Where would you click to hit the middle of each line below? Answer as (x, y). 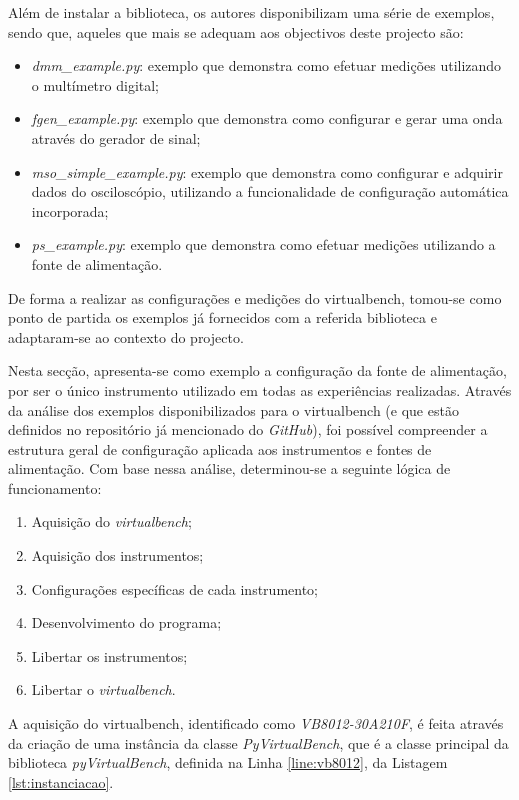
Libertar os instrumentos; (109, 655)
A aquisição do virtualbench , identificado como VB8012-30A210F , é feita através (256, 723)
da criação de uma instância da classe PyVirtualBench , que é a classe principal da (258, 742)
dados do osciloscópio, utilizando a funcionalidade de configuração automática (270, 191)
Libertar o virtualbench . (103, 689)
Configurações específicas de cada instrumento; (174, 588)
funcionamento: (55, 487)
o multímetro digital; (95, 84)
